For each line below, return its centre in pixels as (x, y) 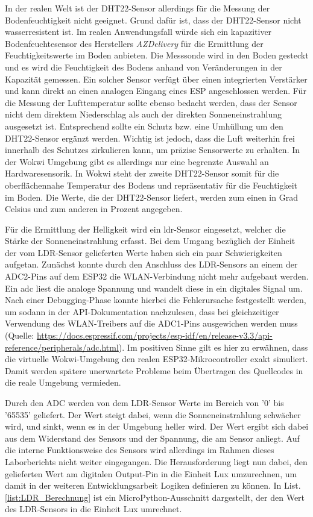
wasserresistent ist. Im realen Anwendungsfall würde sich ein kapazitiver (138, 32)
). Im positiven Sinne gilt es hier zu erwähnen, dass (213, 347)
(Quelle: (20, 335)
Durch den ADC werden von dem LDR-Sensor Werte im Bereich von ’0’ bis (144, 403)
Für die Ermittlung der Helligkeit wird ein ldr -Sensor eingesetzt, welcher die (145, 229)
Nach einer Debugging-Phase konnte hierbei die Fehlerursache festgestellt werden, (156, 300)
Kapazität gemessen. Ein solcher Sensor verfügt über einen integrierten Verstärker (156, 79)
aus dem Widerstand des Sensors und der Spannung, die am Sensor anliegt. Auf (152, 438)
